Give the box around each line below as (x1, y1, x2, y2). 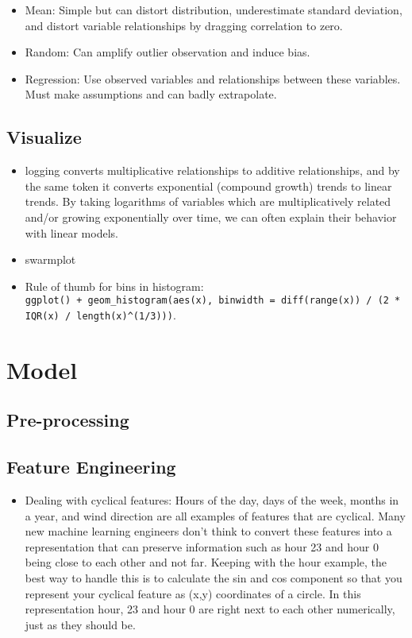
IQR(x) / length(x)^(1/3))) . (25, 306, 176, 323)
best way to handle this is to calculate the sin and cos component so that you (25, 569, 402, 586)
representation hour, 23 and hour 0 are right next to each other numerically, (25, 601, 395, 617)
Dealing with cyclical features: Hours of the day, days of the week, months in (25, 492, 399, 508)
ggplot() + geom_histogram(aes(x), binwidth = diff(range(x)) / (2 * (25, 295, 401, 307)
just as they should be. (25, 616, 136, 632)
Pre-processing (6, 408, 129, 432)
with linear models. (25, 224, 118, 241)
